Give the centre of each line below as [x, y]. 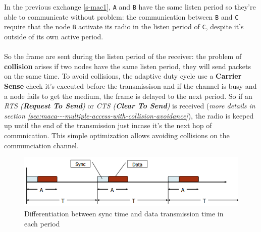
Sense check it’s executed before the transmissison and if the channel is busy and [130, 85]
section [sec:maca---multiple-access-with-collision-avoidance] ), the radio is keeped [129, 115]
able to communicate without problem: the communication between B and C [121, 16]
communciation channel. [41, 145]
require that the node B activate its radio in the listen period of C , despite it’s [124, 26]
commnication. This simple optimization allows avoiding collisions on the [117, 135]
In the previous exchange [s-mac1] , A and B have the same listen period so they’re [130, 7]
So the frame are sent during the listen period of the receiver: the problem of [123, 56]
